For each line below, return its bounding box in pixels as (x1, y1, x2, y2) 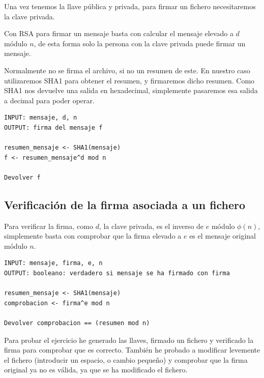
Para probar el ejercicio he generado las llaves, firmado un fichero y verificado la (4, 334, 254, 345)
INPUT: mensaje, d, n (4, 114, 77, 122)
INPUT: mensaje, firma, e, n (4, 259, 103, 267)
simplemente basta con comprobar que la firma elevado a (4, 230, 182, 241)
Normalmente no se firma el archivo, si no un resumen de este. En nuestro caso (4, 65, 250, 75)
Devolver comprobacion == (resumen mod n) (4, 319, 150, 327)
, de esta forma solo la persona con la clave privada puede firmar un (34, 38, 246, 48)
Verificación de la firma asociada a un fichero (4, 196, 246, 212)
